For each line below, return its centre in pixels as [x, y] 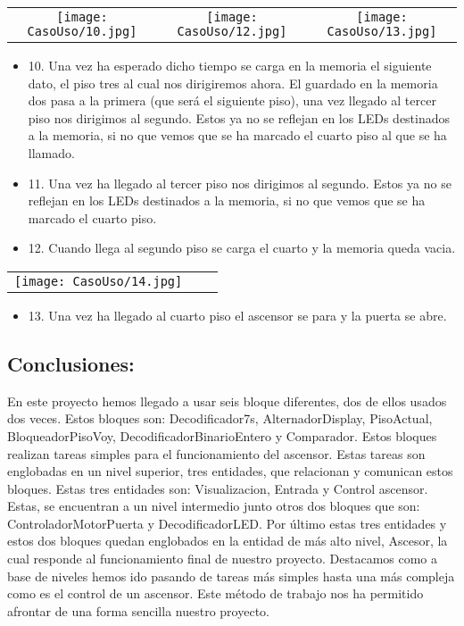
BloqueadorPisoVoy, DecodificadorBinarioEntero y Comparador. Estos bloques [222, 435]
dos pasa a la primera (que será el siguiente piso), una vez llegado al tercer [232, 100]
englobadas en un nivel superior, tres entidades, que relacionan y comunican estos [230, 471]
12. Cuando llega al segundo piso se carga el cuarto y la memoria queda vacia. [242, 248]
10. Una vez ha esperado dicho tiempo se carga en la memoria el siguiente [230, 65]
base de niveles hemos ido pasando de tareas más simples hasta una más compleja [231, 576]
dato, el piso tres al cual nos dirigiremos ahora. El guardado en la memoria [233, 83]
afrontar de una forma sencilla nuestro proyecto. [138, 610]
